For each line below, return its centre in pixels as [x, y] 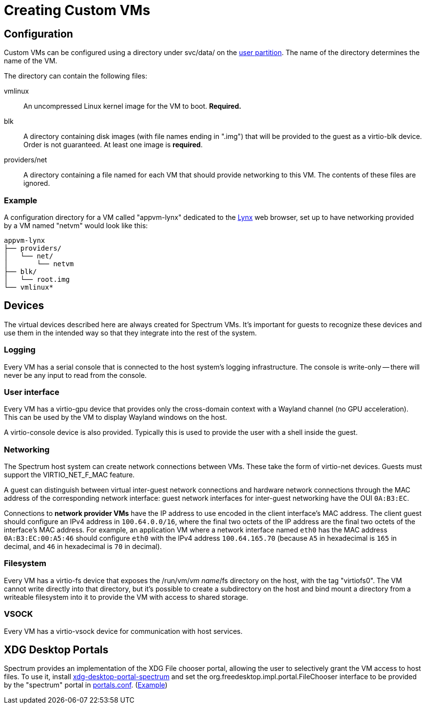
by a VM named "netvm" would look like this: [76, 225]
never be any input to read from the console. [75, 375]
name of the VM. [31, 61]
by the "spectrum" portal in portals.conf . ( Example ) [86, 685]
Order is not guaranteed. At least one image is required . [113, 145]
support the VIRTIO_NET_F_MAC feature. [69, 475]
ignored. [37, 183]
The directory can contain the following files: [76, 76]
